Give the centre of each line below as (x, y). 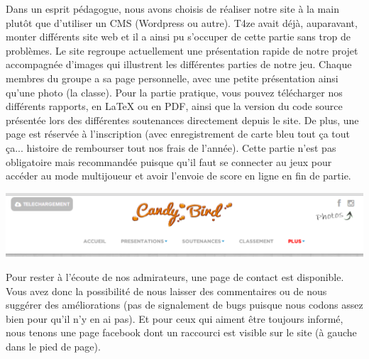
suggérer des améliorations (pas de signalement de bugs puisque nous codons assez (184, 305)
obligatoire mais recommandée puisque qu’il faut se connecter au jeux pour (169, 161)
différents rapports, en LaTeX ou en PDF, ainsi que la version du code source (174, 106)
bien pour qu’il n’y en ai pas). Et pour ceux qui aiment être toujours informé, (175, 318)
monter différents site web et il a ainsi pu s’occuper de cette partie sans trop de (178, 37)
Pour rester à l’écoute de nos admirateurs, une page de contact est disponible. (175, 277)
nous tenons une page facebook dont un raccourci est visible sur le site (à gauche (181, 332)
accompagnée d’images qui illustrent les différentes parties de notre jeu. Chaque (179, 64)
